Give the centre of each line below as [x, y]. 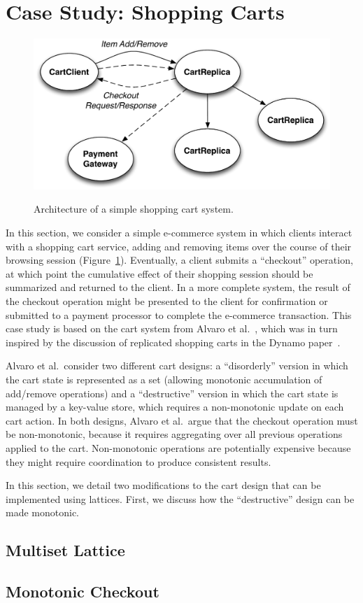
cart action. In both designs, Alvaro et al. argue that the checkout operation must [182, 420]
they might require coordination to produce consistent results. [138, 461]
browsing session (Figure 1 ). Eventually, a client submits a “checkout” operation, [179, 260]
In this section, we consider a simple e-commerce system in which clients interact [179, 233]
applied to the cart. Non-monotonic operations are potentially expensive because [178, 447]
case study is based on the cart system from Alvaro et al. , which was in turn [172, 328]
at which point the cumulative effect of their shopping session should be [159, 273]
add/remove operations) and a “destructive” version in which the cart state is [172, 393]
